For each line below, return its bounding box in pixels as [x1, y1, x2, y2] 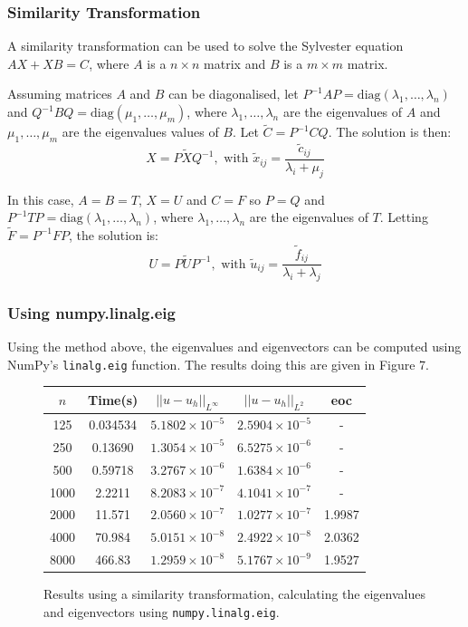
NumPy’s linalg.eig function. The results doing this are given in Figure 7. [7, 354, 429, 373]
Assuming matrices [7, 84, 112, 103]
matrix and [204, 53, 266, 72]
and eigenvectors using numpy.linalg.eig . [43, 602, 280, 621]
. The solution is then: [328, 122, 452, 141]
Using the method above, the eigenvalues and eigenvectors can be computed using [7, 337, 462, 356]
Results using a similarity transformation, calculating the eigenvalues [43, 584, 425, 603]
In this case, [7, 189, 74, 208]
